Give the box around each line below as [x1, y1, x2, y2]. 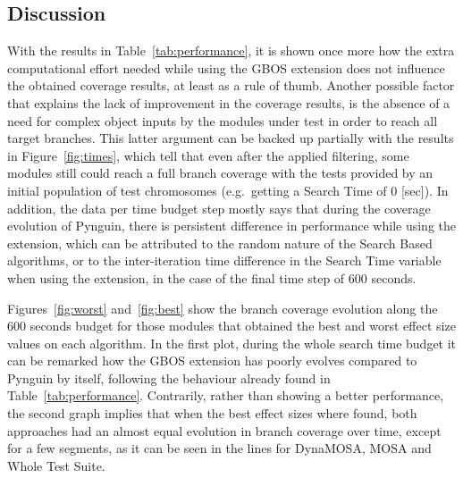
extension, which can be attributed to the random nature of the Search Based [7, 233, 433, 252]
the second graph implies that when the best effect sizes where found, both [7, 404, 417, 423]
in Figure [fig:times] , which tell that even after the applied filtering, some [7, 146, 409, 164]
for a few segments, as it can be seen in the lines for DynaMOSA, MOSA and [7, 439, 432, 457]
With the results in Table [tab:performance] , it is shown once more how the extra [7, 41, 455, 60]
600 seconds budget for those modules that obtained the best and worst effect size [7, 316, 456, 335]
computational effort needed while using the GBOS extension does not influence [7, 58, 445, 77]
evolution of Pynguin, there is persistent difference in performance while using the [7, 216, 456, 235]
